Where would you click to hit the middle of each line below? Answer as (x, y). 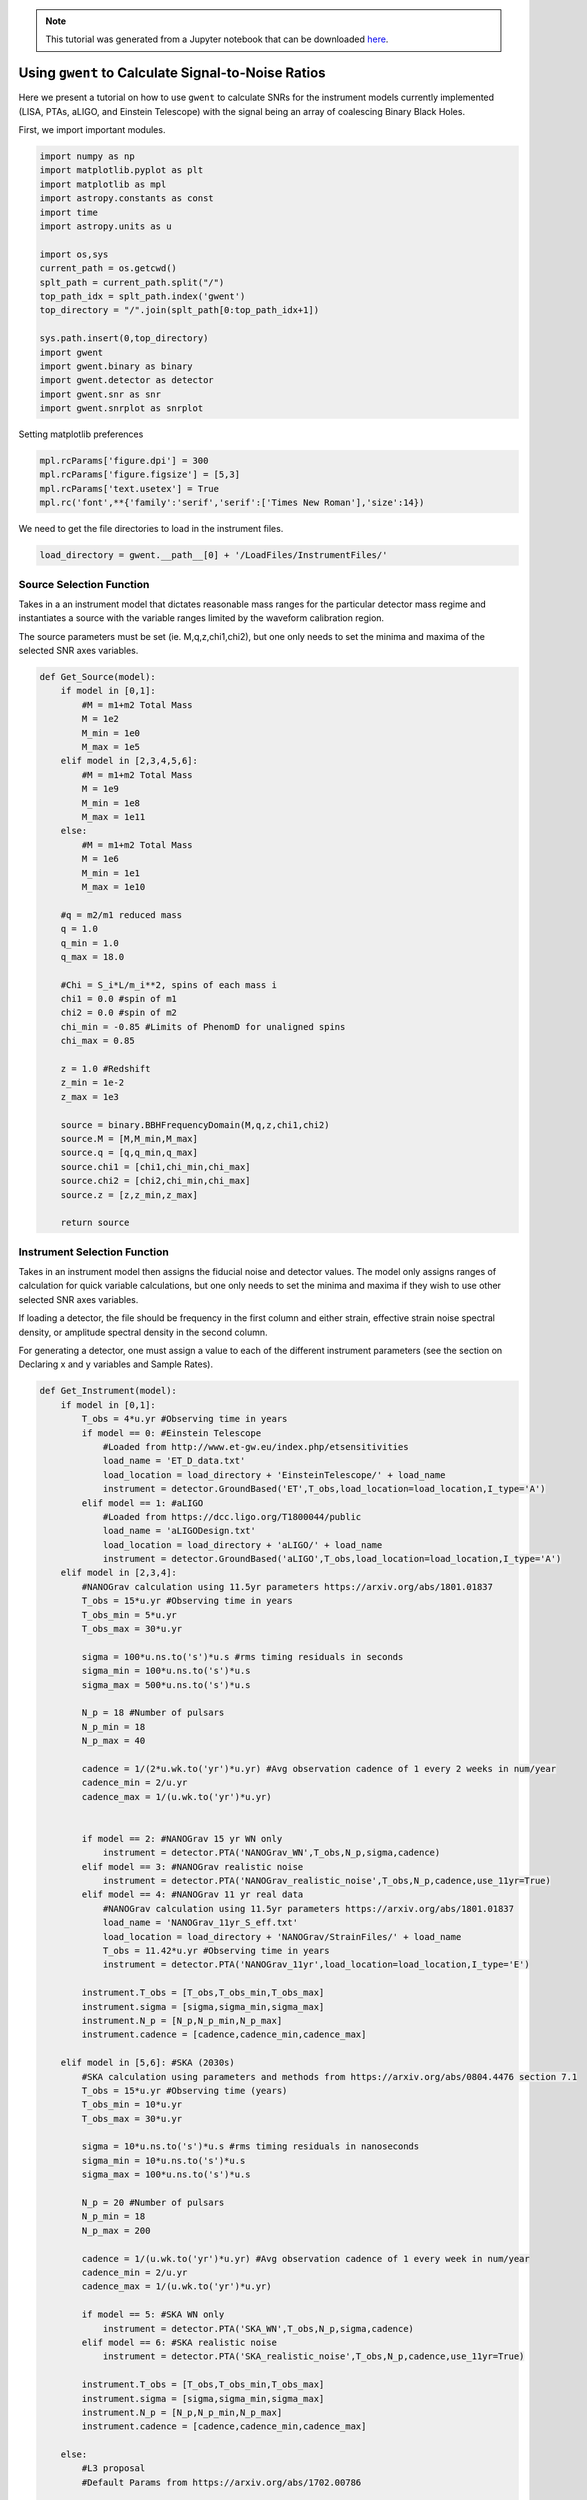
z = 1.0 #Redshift (105, 1069)
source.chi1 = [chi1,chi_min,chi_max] (155, 1166)
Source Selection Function (84, 584)
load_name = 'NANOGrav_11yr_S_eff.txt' (200, 1923)
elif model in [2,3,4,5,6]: (129, 761)
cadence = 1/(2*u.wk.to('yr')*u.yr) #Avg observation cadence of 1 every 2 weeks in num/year (319, 1768)
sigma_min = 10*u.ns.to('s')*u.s (163, 2160)
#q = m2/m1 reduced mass (121, 914)
